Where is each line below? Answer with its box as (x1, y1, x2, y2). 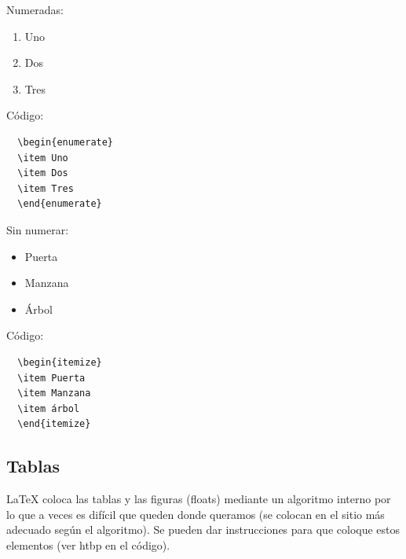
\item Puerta (17, 372, 86, 384)
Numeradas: (6, 2, 64, 17)
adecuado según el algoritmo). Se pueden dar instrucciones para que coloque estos (6, 521, 401, 538)
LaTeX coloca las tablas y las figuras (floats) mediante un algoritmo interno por (6, 491, 391, 507)
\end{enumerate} (17, 198, 102, 210)
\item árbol (17, 403, 80, 414)
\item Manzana (17, 388, 91, 399)
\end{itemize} (17, 418, 91, 430)
